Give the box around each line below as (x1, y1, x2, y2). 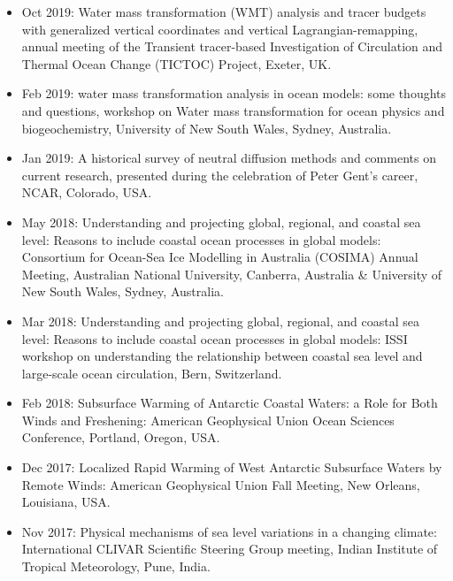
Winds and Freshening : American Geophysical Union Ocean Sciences (21, 410, 395, 429)
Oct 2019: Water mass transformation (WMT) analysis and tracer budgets (21, 3, 426, 20)
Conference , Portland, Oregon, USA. (21, 428, 220, 447)
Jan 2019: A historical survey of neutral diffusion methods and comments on (21, 149, 436, 167)
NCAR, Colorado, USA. (21, 183, 152, 202)
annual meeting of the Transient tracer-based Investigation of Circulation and (21, 37, 443, 56)
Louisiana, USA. (21, 493, 111, 511)
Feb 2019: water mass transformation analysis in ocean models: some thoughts (21, 84, 447, 103)
